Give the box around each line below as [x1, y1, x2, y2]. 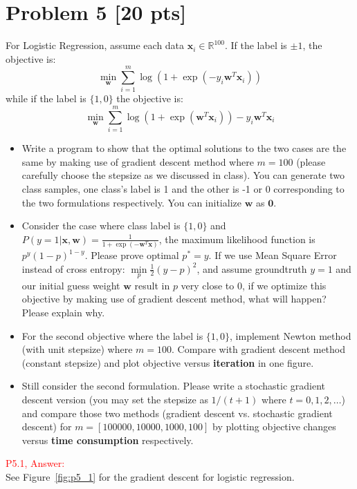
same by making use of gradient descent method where [21, 154, 254, 169]
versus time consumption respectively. [21, 432, 194, 447]
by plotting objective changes [212, 419, 336, 434]
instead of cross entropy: [21, 261, 125, 276]
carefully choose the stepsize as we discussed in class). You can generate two [21, 168, 345, 182]
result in [134, 278, 170, 292]
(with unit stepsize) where [21, 342, 133, 356]
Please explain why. [21, 305, 105, 320]
